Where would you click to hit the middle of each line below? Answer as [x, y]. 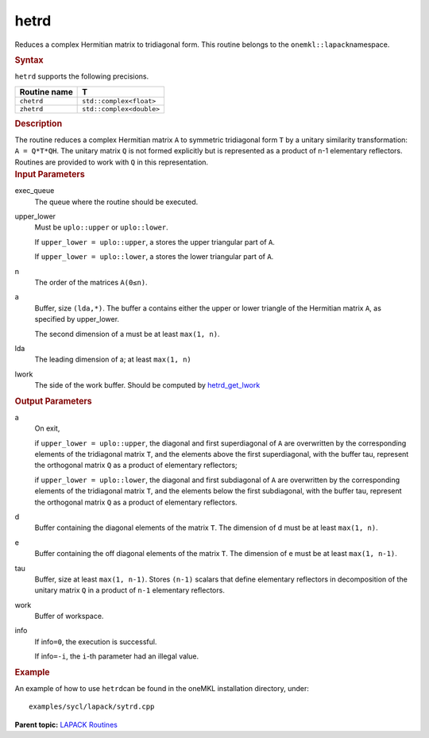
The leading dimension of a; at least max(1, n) [113, 359]
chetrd [31, 100]
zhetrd [31, 108]
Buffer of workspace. [69, 616]
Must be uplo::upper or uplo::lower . [101, 227]
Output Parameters [53, 401]
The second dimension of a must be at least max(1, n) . [127, 334]
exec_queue [35, 191]
